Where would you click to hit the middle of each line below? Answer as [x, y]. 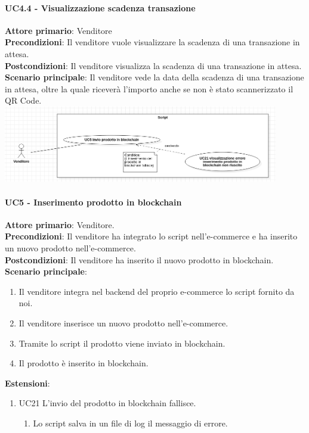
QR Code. [23, 100]
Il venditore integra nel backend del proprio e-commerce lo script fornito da [157, 291]
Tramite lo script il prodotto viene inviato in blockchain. [122, 343]
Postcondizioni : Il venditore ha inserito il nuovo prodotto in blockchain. [139, 259]
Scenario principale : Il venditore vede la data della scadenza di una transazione [154, 77]
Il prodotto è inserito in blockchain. [84, 363]
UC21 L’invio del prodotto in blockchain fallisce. [107, 403]
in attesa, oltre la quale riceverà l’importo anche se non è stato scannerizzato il [149, 88]
